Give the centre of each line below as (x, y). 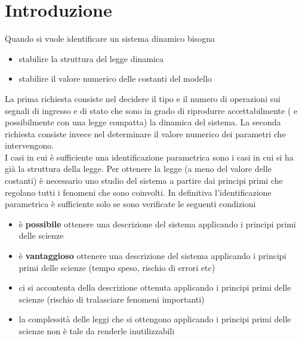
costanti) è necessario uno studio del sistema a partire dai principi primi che (144, 181)
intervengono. (30, 145)
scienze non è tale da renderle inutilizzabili (97, 331)
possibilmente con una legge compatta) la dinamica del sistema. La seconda (143, 122)
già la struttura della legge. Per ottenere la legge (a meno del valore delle (138, 169)
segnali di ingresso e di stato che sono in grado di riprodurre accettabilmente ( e (151, 110)
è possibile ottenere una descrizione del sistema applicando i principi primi (157, 224)
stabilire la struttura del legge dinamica (91, 58)
